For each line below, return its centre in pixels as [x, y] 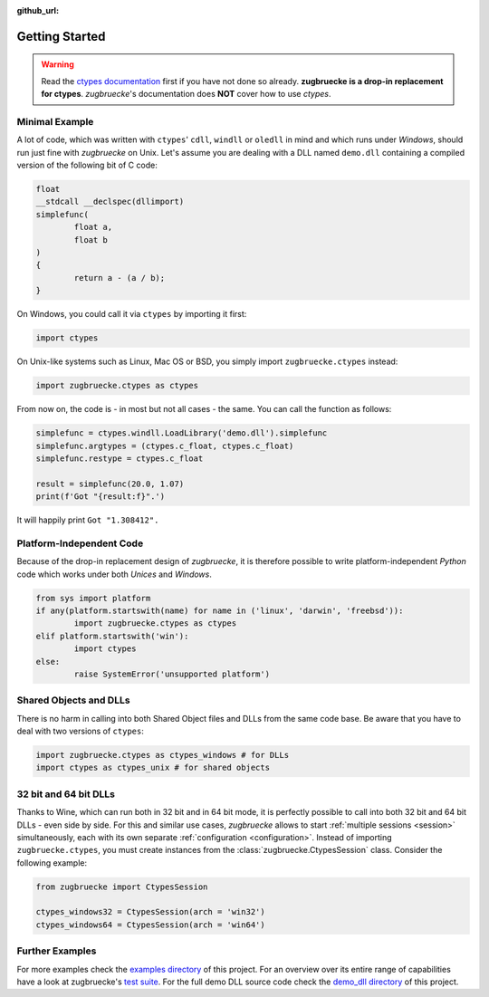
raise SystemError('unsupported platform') [172, 674]
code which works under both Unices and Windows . [114, 574]
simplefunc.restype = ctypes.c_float [120, 458]
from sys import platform [93, 598]
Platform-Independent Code [80, 543]
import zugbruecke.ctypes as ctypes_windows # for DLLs [163, 755]
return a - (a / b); [120, 278]
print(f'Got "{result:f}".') [101, 497]
